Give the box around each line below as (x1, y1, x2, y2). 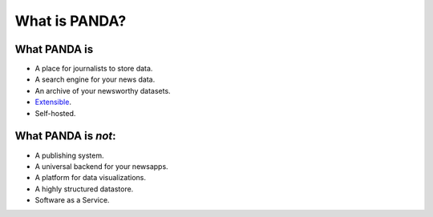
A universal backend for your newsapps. (34, 161, 168, 171)
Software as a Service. (34, 195, 110, 205)
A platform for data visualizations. (34, 173, 146, 183)
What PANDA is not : (14, 129, 116, 143)
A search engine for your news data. (34, 74, 156, 84)
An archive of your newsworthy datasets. (34, 86, 172, 95)
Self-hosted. (34, 108, 76, 118)
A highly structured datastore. (34, 184, 134, 194)
